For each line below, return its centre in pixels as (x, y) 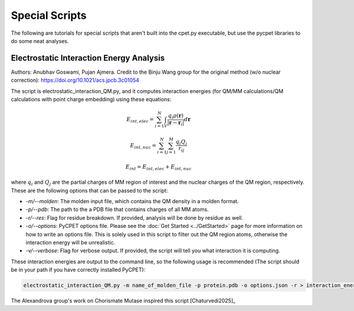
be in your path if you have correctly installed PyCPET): (78, 270)
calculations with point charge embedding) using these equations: (91, 100)
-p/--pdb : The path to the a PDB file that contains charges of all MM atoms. (117, 210)
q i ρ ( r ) (176, 116)
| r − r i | (176, 123)
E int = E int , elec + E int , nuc (158, 167)
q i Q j (181, 143)
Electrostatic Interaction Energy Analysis (88, 58)
